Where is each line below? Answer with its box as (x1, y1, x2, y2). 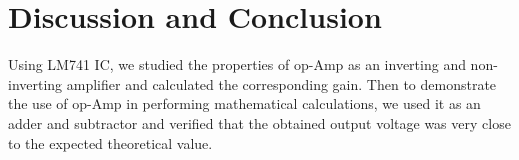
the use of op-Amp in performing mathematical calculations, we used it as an (8, 93, 481, 114)
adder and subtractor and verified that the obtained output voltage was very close (8, 112, 511, 133)
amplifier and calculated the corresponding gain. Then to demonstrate (66, 73, 497, 94)
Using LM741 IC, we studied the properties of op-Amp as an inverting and (8, 54, 466, 75)
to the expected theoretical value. (8, 132, 213, 153)
